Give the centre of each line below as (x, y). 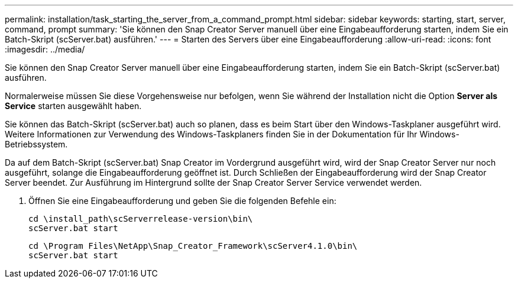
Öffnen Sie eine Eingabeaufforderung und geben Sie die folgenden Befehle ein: (182, 201)
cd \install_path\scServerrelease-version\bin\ (141, 219)
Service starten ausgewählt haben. (73, 106)
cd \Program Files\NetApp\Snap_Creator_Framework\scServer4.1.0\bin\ (193, 246)
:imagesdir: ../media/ (45, 49)
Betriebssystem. (36, 144)
